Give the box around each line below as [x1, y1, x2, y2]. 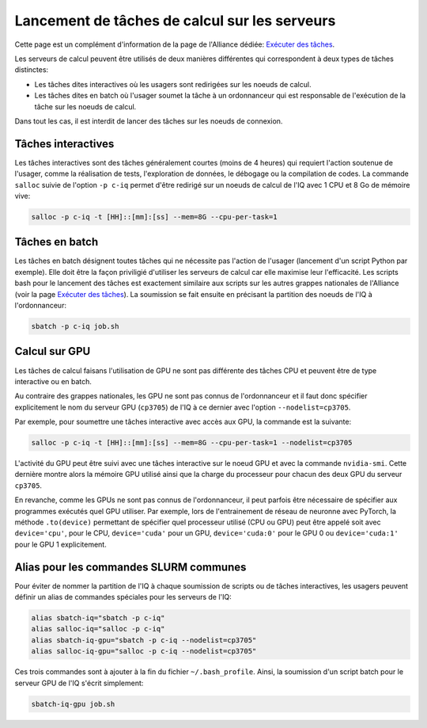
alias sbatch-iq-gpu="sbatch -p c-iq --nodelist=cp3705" [31, 635, 257, 645]
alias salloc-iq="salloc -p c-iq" [31, 624, 165, 634]
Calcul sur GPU [14, 345, 91, 358]
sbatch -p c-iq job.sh [31, 322, 119, 330]
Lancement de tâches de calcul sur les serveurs [14, 12, 336, 29]
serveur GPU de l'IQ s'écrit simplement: [14, 678, 144, 688]
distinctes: [14, 65, 49, 74]
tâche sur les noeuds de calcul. [34, 101, 137, 111]
